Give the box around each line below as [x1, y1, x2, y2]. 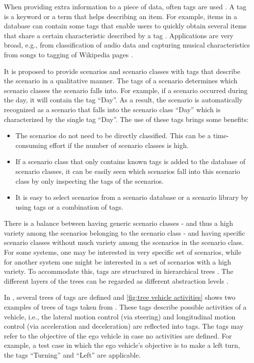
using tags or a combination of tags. [15, 201, 124, 212]
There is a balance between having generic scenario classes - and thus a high [4, 218, 233, 228]
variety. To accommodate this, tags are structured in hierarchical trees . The [4, 266, 233, 276]
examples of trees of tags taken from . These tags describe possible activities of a [4, 302, 247, 312]
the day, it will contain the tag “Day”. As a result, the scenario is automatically [4, 95, 243, 105]
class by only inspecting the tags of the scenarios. [15, 175, 164, 186]
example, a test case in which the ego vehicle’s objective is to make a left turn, [4, 340, 240, 350]
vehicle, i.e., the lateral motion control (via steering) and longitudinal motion [4, 311, 236, 321]
